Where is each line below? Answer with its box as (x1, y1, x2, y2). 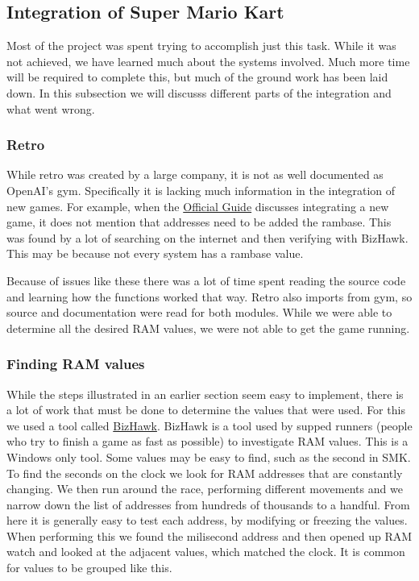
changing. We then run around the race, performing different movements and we (6, 480, 403, 497)
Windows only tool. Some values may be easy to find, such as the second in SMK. (6, 448, 411, 465)
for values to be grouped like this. (6, 559, 172, 576)
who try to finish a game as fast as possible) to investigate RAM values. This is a (6, 433, 409, 450)
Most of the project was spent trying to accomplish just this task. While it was (6, 37, 396, 54)
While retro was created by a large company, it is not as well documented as (6, 166, 384, 183)
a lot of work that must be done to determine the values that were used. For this (6, 401, 405, 418)
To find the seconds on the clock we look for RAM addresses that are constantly (6, 464, 403, 481)
